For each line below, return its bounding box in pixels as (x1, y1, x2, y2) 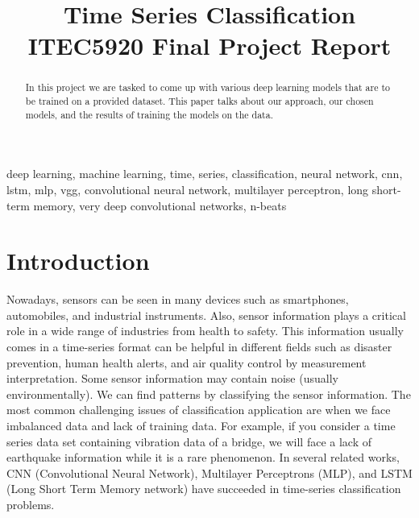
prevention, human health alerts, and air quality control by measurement (6, 354, 367, 371)
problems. (6, 495, 55, 512)
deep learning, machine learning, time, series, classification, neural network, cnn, (6, 165, 403, 182)
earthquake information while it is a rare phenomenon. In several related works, (6, 449, 400, 466)
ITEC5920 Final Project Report (27, 29, 392, 62)
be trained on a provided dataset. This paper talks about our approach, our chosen (25, 94, 374, 108)
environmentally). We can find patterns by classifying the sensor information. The (6, 385, 411, 402)
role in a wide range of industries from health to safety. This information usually (6, 322, 404, 339)
